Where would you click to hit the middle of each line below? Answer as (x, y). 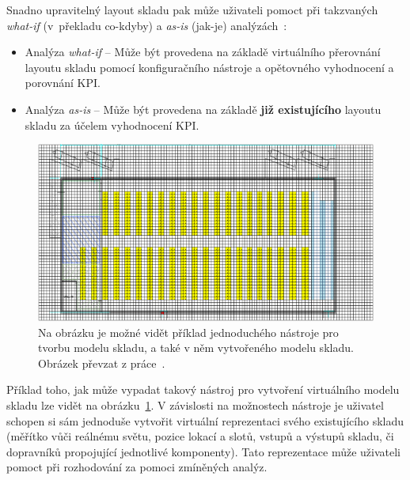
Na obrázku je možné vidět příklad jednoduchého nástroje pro (188, 332)
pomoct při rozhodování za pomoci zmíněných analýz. (137, 467)
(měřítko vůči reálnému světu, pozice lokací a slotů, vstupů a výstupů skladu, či (200, 436)
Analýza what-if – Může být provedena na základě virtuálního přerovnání (203, 52)
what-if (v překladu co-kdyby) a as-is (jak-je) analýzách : (147, 25)
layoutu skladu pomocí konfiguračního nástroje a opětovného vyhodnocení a (209, 67)
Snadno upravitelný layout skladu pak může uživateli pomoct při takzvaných (192, 9)
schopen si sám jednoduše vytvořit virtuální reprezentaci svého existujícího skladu (205, 420)
